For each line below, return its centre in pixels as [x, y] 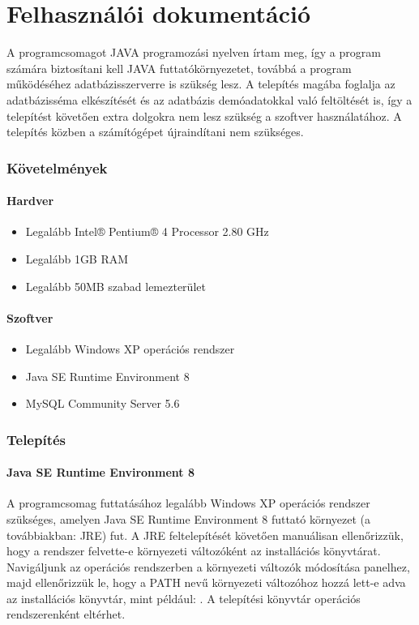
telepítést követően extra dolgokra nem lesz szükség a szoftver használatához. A [204, 116]
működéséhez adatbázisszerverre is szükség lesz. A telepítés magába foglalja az [201, 84]
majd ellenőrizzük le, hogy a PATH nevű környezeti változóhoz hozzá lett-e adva [206, 582]
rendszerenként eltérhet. [66, 614]
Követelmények [57, 167]
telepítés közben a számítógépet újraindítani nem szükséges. [155, 132]
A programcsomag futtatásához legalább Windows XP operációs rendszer [188, 503]
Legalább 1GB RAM [77, 258]
